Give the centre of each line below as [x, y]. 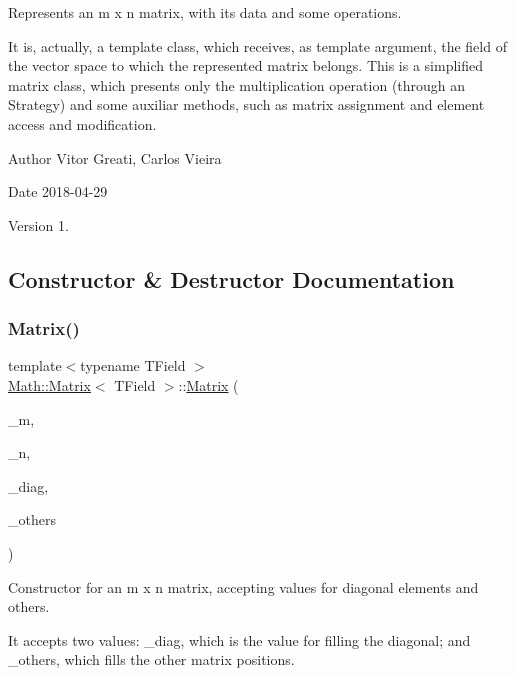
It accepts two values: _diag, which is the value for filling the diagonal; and [239, 639]
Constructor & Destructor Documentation [231, 278]
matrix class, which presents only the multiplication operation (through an [237, 84]
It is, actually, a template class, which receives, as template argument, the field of [257, 45]
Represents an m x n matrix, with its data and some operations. [205, 12]
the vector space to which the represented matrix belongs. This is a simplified [246, 65]
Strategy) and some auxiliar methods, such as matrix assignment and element [246, 104]
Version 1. [38, 224]
